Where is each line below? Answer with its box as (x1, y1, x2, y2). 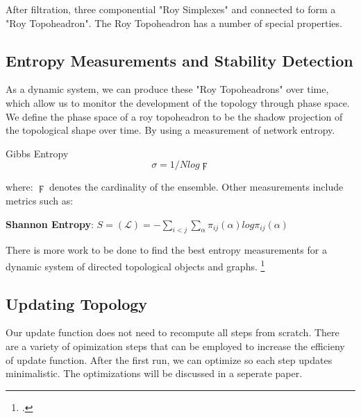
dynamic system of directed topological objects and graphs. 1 (6, 256, 265, 273)
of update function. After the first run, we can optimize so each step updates (6, 352, 333, 367)
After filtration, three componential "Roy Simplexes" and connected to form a (6, 2, 336, 16)
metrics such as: (6, 193, 74, 207)
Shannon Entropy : (6, 216, 94, 231)
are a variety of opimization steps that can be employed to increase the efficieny (6, 338, 345, 353)
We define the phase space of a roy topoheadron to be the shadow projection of (6, 109, 343, 123)
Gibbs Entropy (6, 146, 69, 160)
